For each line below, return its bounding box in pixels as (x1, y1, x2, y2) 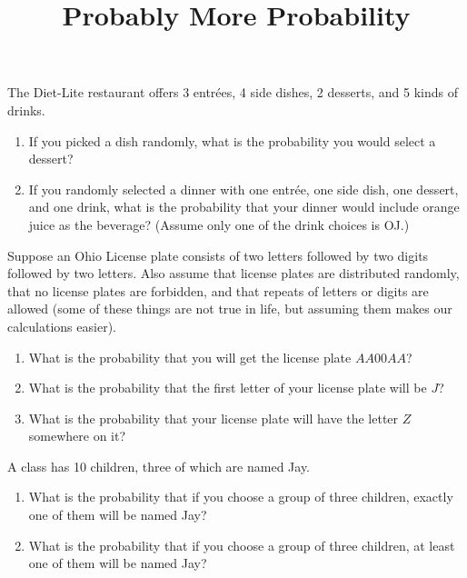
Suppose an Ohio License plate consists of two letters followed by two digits (7, 245, 429, 264)
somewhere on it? (28, 426, 126, 445)
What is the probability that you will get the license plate (28, 347, 352, 366)
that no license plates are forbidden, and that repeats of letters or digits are (7, 281, 429, 300)
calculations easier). (7, 316, 116, 335)
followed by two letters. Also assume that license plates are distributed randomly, (7, 264, 460, 283)
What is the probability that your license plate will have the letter (28, 408, 399, 427)
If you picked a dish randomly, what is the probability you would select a (28, 131, 436, 150)
